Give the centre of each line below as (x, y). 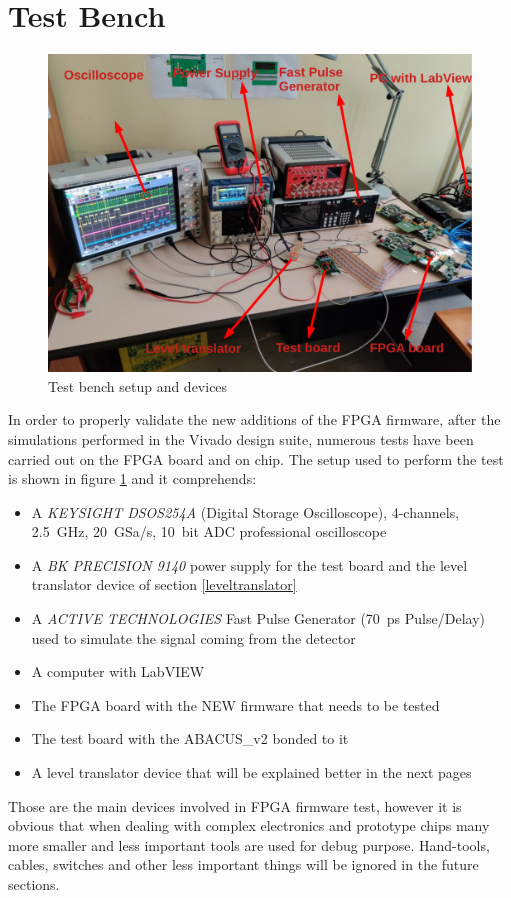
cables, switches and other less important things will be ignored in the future (243, 864)
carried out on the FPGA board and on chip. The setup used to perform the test (256, 458)
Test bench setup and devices (138, 385)
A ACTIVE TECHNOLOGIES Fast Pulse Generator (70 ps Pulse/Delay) (258, 618)
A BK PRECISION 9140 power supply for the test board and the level (249, 564)
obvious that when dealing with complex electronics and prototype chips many (249, 825)
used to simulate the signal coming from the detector (193, 637)
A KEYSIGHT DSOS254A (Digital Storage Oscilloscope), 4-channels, (245, 511)
